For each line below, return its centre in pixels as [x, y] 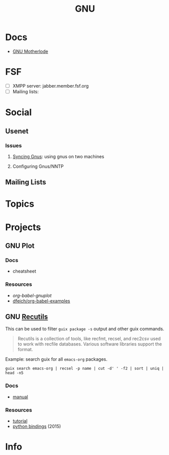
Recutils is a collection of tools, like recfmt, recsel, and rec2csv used [89, 339]
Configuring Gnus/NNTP [38, 166]
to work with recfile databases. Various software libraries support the [90, 344]
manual [20, 397]
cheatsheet [24, 271]
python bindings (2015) [37, 427]
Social [18, 112]
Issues [14, 145]
